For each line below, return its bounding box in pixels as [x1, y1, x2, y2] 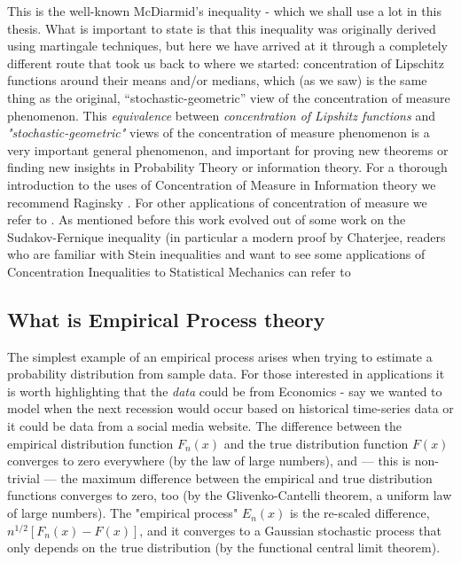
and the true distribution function [223, 434, 409, 452]
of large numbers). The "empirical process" [7, 504, 238, 522]
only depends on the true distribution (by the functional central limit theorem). [7, 538, 441, 557]
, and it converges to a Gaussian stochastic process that [139, 520, 441, 539]
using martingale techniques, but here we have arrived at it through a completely [7, 36, 448, 55]
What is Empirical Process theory [7, 305, 325, 332]
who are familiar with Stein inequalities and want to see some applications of [7, 245, 426, 263]
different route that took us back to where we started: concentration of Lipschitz [7, 53, 444, 72]
